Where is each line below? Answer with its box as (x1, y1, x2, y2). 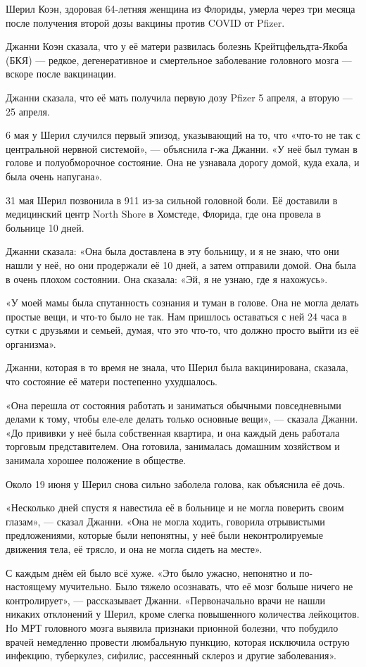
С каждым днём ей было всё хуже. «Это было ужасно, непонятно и (6, 565, 296, 580)
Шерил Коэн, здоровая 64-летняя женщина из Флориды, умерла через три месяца (6, 1, 355, 15)
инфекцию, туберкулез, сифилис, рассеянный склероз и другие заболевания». (6, 648, 337, 663)
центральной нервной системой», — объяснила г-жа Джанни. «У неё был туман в (6, 141, 358, 156)
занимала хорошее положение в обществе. (6, 453, 187, 468)
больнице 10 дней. (6, 220, 84, 235)
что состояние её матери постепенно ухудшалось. (6, 374, 217, 389)
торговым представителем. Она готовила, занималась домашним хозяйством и (6, 439, 340, 454)
